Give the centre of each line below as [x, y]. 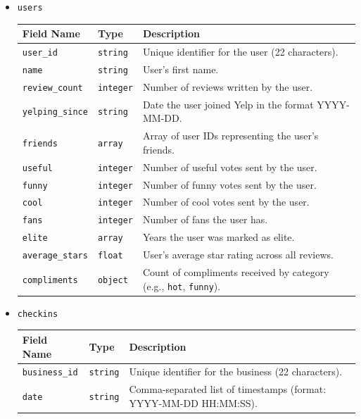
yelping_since [55, 112]
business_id [50, 373]
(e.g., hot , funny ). [182, 286]
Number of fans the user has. [205, 219]
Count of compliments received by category [236, 272]
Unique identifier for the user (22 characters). [241, 52]
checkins [38, 314]
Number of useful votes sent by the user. [230, 167]
